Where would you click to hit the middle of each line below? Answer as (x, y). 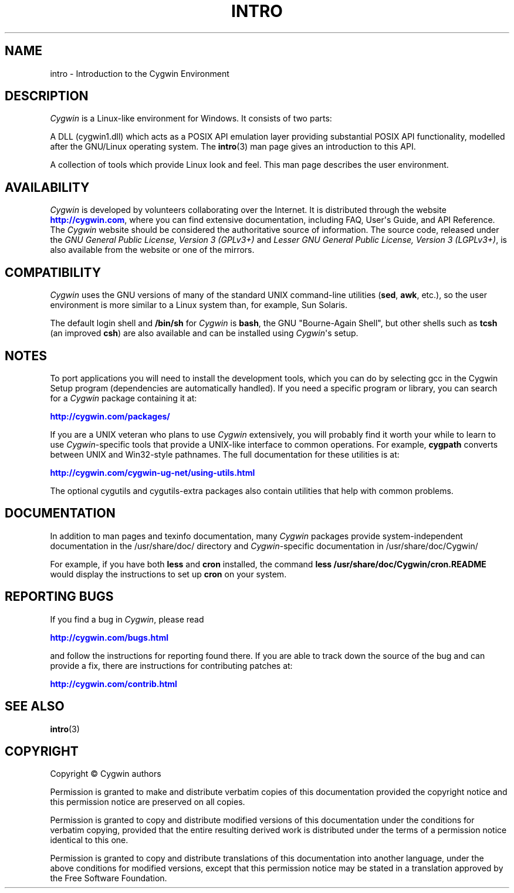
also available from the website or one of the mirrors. (152, 250)
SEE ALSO (35, 706)
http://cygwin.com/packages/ (110, 416)
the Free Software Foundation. (109, 878)
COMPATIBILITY (53, 272)
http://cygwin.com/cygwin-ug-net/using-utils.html (153, 472)
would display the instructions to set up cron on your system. (168, 574)
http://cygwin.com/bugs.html (109, 637)
